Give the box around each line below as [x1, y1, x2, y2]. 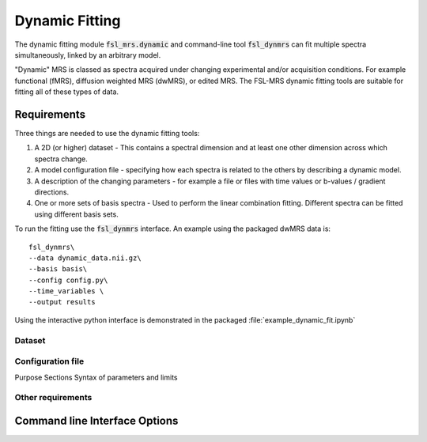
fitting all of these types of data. [14, 87, 119, 96]
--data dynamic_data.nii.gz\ [28, 253, 142, 263]
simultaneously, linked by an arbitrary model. [14, 50, 161, 59]
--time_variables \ [28, 287, 104, 296]
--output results [28, 297, 96, 307]
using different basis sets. [34, 210, 119, 219]
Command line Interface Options [14, 414, 179, 427]
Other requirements [14, 392, 93, 403]
